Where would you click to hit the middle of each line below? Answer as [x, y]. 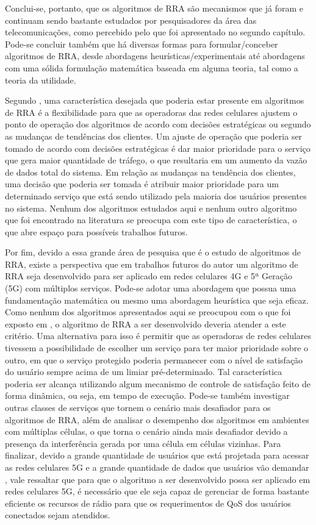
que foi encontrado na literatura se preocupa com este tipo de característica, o [151, 220]
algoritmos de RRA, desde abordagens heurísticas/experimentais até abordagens [155, 56]
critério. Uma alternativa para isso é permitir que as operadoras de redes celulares [158, 336]
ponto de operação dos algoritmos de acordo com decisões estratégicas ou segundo [158, 124]
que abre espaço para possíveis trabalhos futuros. [96, 231]
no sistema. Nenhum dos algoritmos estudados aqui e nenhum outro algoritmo [151, 208]
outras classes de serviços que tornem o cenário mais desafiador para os [138, 407]
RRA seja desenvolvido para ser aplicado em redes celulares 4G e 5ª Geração [149, 276]
